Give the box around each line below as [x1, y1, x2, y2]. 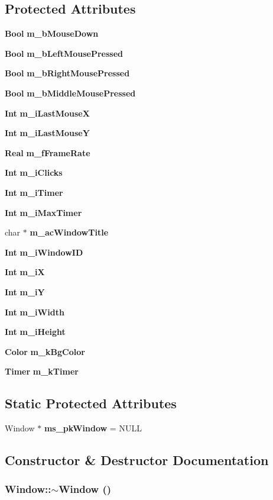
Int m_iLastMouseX [5, 107, 90, 119]
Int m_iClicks [5, 166, 63, 179]
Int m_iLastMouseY [5, 127, 90, 139]
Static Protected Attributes [5, 394, 177, 412]
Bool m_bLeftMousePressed [5, 47, 123, 59]
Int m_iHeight [5, 325, 66, 338]
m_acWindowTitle [30, 226, 109, 238]
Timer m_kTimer [5, 365, 79, 378]
